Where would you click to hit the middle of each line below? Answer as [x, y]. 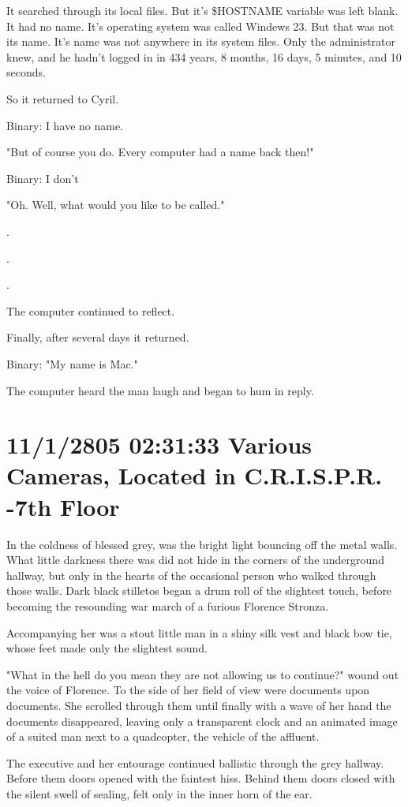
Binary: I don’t [43, 178]
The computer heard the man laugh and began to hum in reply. [160, 390]
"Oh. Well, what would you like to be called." [116, 205]
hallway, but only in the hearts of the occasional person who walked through [191, 575]
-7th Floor [63, 506]
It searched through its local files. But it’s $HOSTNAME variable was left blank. [202, 10]
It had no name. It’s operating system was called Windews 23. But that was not [200, 26]
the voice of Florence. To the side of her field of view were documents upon [188, 690]
